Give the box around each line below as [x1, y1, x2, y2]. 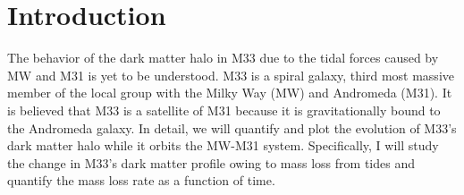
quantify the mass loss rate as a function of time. [7, 171, 275, 190]
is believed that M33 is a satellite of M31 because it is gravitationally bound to [7, 100, 441, 119]
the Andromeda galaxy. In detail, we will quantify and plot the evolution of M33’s [7, 118, 457, 137]
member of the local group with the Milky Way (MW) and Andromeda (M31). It [7, 83, 452, 102]
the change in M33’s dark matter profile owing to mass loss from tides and [7, 153, 415, 172]
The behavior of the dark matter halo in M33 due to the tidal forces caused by [7, 48, 439, 67]
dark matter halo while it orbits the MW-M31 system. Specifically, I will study [7, 136, 439, 155]
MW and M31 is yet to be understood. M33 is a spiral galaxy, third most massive [7, 65, 454, 84]
